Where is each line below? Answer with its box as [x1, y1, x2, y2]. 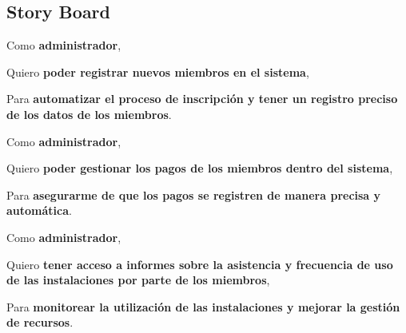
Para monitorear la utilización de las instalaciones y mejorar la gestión [6, 298, 400, 315]
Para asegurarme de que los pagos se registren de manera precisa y [6, 186, 381, 203]
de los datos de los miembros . [6, 105, 172, 122]
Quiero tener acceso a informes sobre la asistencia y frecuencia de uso [6, 256, 393, 272]
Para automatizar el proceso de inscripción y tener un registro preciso [6, 90, 398, 107]
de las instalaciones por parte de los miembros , [6, 272, 270, 288]
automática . [6, 202, 72, 219]
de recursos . [6, 314, 74, 331]
